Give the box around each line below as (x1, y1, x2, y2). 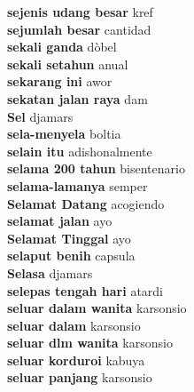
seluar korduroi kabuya (7, 350, 145, 369)
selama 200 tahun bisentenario (7, 159, 185, 178)
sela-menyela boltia (7, 124, 121, 143)
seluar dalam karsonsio (7, 316, 141, 334)
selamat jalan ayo (7, 212, 113, 230)
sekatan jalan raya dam (7, 89, 148, 108)
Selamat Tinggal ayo (7, 228, 131, 247)
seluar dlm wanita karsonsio (7, 333, 173, 352)
